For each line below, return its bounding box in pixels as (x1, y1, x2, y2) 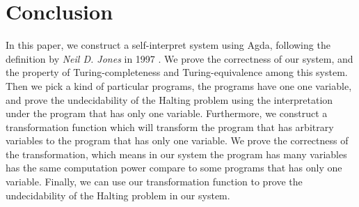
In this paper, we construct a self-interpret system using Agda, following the (6, 38, 330, 52)
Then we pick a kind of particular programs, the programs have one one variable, (6, 78, 352, 93)
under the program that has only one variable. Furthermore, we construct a (6, 106, 328, 121)
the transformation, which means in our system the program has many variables (6, 146, 347, 161)
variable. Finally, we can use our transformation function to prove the (6, 174, 303, 189)
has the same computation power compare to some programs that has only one (6, 160, 342, 175)
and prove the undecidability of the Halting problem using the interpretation (6, 92, 333, 107)
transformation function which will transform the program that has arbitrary (6, 119, 334, 134)
